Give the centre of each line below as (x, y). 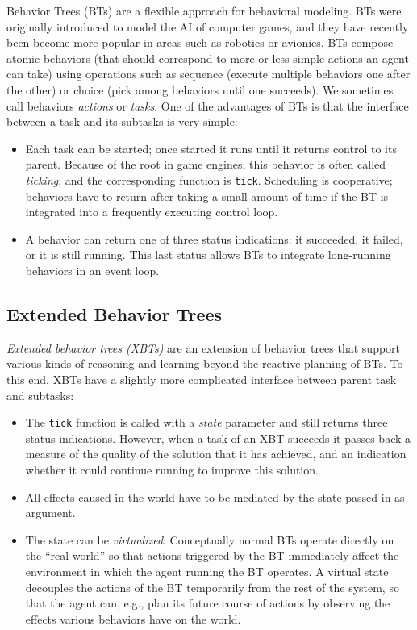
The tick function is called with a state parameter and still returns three (206, 422)
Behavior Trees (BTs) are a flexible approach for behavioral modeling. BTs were (204, 10)
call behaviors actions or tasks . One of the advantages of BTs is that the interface (208, 105)
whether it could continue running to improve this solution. (172, 469)
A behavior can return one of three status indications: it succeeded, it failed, (214, 238)
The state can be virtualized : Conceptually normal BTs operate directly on (210, 539)
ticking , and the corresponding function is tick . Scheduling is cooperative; (209, 179)
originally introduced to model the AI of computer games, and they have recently (208, 26)
